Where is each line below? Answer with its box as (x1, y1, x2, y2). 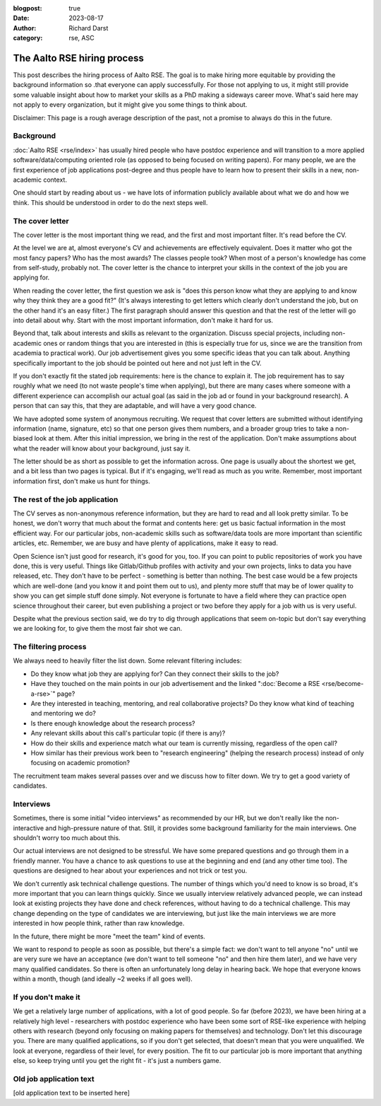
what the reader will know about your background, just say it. (13, 444, 190, 453)
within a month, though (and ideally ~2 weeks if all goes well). (13, 974, 193, 983)
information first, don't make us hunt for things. (13, 477, 151, 485)
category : (13, 34, 43, 42)
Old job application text (13, 1073, 95, 1083)
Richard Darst (68, 23, 109, 32)
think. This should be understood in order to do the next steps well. (13, 198, 208, 206)
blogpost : (13, 4, 42, 12)
